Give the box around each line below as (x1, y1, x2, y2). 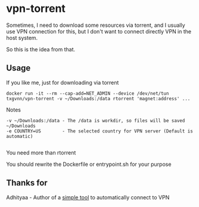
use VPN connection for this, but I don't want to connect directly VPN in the (6, 27, 192, 35)
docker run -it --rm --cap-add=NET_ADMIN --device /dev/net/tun (6, 90, 169, 97)
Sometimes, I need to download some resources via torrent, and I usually (6, 21, 186, 29)
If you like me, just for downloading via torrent (6, 79, 119, 86)
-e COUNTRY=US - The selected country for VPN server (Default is (6, 128, 194, 134)
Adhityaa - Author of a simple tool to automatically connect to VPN (6, 193, 170, 201)
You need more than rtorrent (6, 149, 76, 156)
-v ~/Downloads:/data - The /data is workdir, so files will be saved (6, 118, 185, 123)
